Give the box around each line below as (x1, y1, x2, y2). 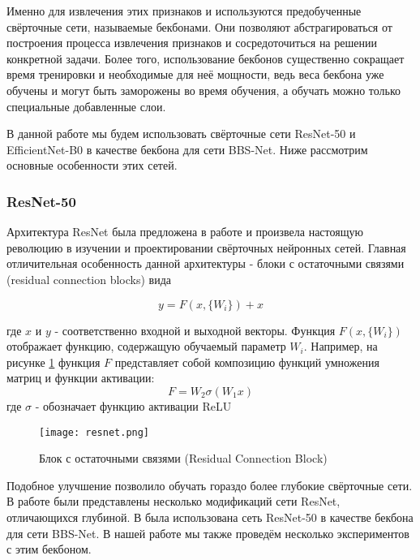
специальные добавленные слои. (6, 97, 166, 114)
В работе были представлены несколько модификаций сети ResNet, (6, 493, 341, 510)
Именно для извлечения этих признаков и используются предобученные (6, 2, 362, 19)
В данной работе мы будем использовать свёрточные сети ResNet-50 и (6, 125, 356, 142)
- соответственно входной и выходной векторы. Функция (54, 321, 336, 338)
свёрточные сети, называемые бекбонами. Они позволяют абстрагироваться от (6, 18, 392, 35)
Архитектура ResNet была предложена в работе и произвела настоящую (6, 223, 363, 240)
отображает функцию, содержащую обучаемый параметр (6, 338, 286, 355)
